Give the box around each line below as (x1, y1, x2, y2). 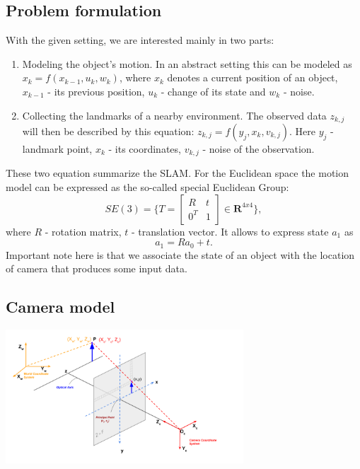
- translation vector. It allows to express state (131, 224, 329, 238)
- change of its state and (161, 83, 266, 98)
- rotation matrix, (45, 224, 122, 238)
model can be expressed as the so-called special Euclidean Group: (6, 180, 289, 195)
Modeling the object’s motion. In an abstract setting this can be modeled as (22, 56, 352, 71)
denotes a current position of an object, (167, 70, 338, 85)
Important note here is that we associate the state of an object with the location (6, 247, 355, 262)
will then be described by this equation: (22, 124, 194, 139)
